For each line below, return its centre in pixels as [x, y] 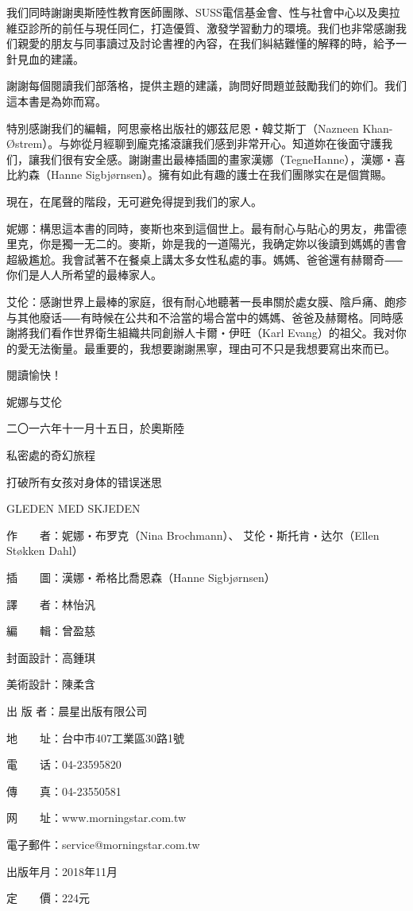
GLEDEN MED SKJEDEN [73, 508]
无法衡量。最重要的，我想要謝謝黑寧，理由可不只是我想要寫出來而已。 [212, 348]
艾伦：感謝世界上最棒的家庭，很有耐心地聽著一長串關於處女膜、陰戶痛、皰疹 [206, 301]
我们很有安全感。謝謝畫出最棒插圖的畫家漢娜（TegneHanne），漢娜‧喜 [222, 159]
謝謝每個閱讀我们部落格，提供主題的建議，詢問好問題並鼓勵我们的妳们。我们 [206, 85]
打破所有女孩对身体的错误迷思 [84, 481]
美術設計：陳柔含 [51, 684]
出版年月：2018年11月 [62, 871]
